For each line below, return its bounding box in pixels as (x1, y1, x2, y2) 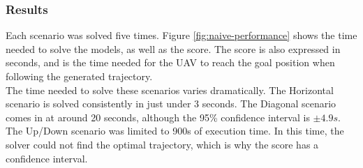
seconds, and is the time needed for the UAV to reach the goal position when (6, 55, 335, 70)
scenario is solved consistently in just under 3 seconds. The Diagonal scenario (6, 96, 336, 111)
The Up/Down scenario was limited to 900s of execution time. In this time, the (6, 123, 344, 138)
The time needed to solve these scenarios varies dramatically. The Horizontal (6, 82, 334, 97)
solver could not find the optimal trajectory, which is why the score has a (6, 137, 319, 151)
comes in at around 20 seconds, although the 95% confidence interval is (6, 109, 310, 124)
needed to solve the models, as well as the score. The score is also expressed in (6, 41, 341, 56)
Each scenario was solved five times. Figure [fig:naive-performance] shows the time (6, 28, 357, 43)
